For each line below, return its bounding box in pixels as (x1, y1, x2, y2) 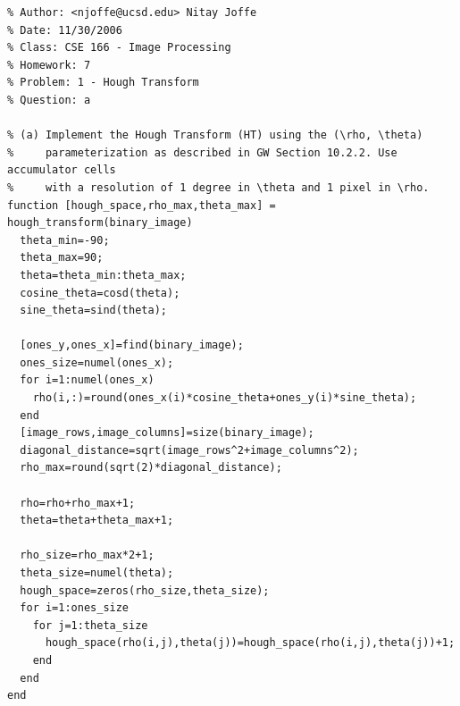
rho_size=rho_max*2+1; (20, 549, 155, 562)
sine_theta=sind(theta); (20, 304, 167, 317)
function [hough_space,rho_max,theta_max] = (7, 198, 276, 212)
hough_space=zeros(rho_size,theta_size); (20, 584, 270, 597)
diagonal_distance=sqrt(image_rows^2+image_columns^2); (20, 443, 359, 457)
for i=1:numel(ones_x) (20, 374, 155, 387)
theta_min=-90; (20, 233, 110, 247)
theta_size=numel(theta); (20, 567, 174, 579)
